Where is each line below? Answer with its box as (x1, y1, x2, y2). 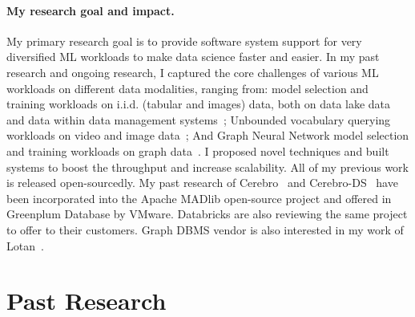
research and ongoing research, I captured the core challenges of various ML (6, 63, 379, 80)
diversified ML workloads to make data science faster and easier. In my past (6, 48, 380, 65)
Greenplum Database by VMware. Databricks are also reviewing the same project (6, 205, 408, 222)
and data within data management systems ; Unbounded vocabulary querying (6, 111, 391, 128)
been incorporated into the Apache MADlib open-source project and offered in (6, 189, 392, 206)
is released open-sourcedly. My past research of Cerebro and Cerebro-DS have (6, 174, 398, 191)
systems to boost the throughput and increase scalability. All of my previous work (6, 158, 409, 175)
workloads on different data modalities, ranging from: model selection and (6, 79, 369, 96)
